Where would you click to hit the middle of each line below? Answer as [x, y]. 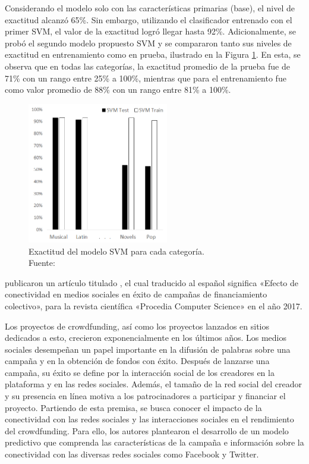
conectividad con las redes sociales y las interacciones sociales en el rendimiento [149, 419]
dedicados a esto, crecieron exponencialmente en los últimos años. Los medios [146, 338]
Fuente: [42, 263]
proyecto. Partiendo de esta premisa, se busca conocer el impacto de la [133, 407]
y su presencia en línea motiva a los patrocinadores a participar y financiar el [145, 396]
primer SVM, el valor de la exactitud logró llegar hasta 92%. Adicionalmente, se [150, 31]
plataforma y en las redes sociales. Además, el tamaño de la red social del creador [153, 384]
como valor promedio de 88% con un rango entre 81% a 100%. [118, 90]
